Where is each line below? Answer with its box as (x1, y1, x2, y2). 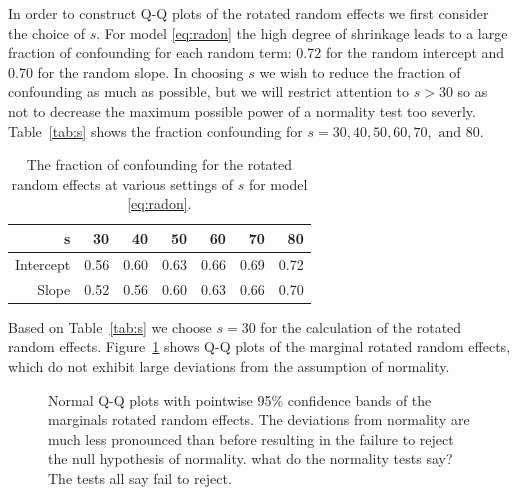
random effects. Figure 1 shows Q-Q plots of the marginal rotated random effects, (8, 336, 511, 357)
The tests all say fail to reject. (48, 467, 232, 488)
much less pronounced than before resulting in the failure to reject (48, 428, 454, 449)
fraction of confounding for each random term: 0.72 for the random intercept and (8, 42, 505, 63)
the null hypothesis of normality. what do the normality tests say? (48, 448, 453, 469)
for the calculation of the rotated (260, 316, 462, 337)
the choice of (8, 22, 85, 43)
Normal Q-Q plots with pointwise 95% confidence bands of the (48, 389, 432, 410)
